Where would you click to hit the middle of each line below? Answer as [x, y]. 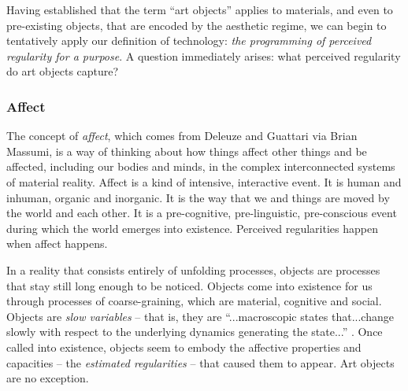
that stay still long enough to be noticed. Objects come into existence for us [189, 285]
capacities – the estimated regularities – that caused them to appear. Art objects [200, 362]
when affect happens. [57, 243]
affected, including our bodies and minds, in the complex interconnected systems [201, 166]
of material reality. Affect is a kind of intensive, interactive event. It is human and [204, 181]
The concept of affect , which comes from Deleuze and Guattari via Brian [182, 136]
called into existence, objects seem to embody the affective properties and [184, 347]
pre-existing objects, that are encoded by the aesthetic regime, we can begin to [197, 25]
